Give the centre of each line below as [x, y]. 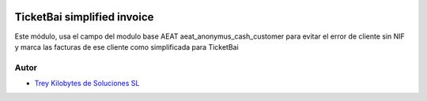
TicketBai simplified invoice [84, 17]
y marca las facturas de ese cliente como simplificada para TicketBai [127, 47]
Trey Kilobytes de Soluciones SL [87, 84]
